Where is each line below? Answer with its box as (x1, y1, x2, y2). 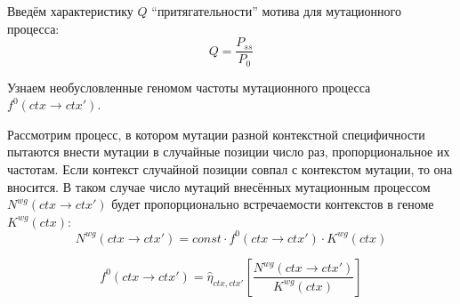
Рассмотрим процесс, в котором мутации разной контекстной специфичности (7, 124, 425, 143)
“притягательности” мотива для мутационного (151, 2, 401, 20)
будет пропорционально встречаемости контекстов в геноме (111, 195, 434, 213)
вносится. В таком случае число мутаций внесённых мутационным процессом (7, 177, 431, 196)
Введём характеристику (7, 2, 133, 20)
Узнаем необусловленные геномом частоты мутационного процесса (7, 77, 371, 96)
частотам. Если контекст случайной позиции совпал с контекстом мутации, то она (7, 160, 453, 179)
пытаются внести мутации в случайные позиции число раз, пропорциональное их (7, 142, 450, 161)
